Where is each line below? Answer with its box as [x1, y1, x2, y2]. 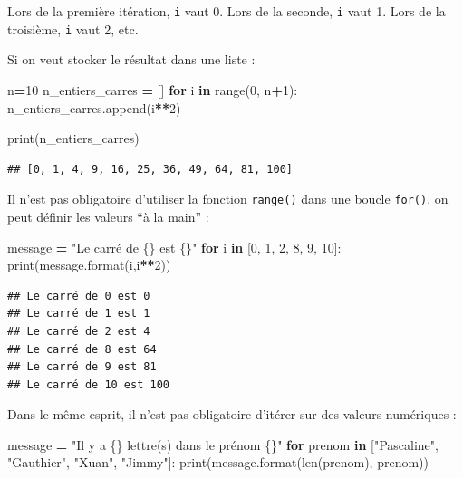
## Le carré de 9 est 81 [7, 360, 157, 374]
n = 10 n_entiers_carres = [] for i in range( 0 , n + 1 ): [7, 80, 298, 99]
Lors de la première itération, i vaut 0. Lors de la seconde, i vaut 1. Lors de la [7, 2, 446, 20]
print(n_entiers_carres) [7, 129, 140, 148]
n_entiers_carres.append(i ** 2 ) [7, 98, 181, 117]
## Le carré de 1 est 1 [7, 307, 150, 320]
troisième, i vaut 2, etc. [7, 19, 139, 38]
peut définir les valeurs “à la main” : [7, 206, 209, 225]
